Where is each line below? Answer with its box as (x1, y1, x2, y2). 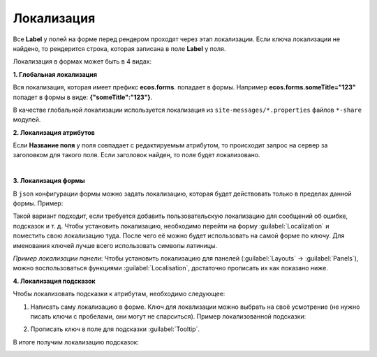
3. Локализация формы (13, 177, 85, 185)
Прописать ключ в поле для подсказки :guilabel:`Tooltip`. (30, 325, 200, 333)
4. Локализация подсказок (13, 277, 96, 285)
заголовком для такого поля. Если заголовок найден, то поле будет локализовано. (13, 151, 260, 159)
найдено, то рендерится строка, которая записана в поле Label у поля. (13, 44, 226, 52)
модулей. (13, 115, 41, 124)
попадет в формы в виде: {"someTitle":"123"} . (13, 93, 153, 101)
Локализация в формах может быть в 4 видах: (13, 57, 152, 66)
